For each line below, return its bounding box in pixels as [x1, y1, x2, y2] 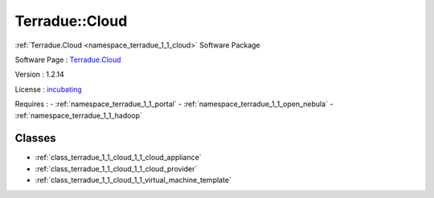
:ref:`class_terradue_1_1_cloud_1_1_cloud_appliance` [35, 153, 202, 163]
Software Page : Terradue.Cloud [14, 55, 121, 64]
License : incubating [14, 85, 82, 94]
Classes [14, 131, 56, 145]
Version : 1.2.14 [14, 69, 64, 80]
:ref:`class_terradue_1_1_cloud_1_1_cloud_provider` [35, 163, 198, 173]
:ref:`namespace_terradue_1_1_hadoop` [14, 110, 142, 120]
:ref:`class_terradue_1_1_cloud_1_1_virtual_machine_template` [35, 175, 232, 185]
